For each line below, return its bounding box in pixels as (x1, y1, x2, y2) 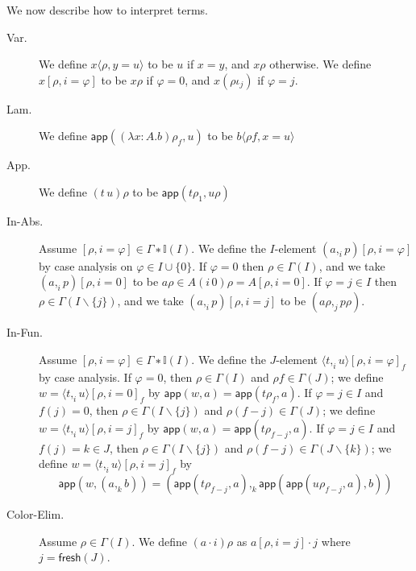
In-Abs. (6, 212, 44, 229)
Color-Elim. (6, 506, 64, 523)
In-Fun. (6, 324, 43, 341)
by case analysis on (39, 257, 133, 274)
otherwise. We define (269, 56, 372, 72)
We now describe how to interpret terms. (6, 2, 208, 18)
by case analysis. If (39, 368, 131, 385)
